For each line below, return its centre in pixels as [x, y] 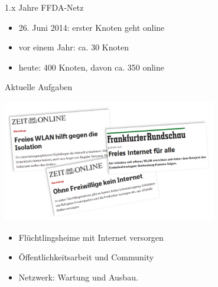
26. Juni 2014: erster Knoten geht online [92, 27]
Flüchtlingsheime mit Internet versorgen [91, 237]
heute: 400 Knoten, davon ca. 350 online [91, 67]
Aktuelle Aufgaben [39, 87]
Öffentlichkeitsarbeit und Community [86, 257]
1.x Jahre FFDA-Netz [44, 7]
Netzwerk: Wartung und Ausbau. [78, 277]
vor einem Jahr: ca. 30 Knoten [74, 47]
